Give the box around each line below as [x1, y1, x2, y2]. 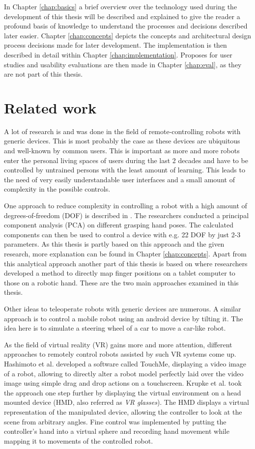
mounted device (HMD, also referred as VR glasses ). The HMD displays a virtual [4, 397, 249, 407]
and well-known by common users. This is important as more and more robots [4, 145, 240, 156]
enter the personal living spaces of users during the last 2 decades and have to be [4, 155, 248, 165]
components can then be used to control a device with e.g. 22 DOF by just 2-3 [4, 229, 241, 239]
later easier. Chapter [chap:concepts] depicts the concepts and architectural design [4, 30, 252, 40]
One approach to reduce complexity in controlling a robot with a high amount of [4, 200, 247, 211]
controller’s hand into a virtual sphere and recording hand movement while [4, 426, 229, 436]
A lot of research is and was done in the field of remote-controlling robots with [4, 126, 241, 136]
